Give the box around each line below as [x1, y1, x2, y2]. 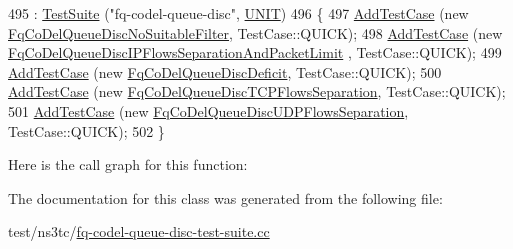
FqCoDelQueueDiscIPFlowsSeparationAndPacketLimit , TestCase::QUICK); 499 [8, 42, 502, 63]
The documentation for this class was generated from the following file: [8, 187, 443, 208]
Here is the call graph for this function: [8, 154, 248, 175]
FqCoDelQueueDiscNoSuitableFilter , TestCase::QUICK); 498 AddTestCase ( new [8, 22, 503, 43]
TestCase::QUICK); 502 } [8, 120, 165, 141]
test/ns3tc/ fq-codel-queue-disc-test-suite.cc [8, 221, 270, 242]
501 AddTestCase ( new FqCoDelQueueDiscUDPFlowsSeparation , [8, 100, 409, 121]
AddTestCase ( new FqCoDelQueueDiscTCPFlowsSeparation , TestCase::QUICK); [8, 81, 506, 102]
